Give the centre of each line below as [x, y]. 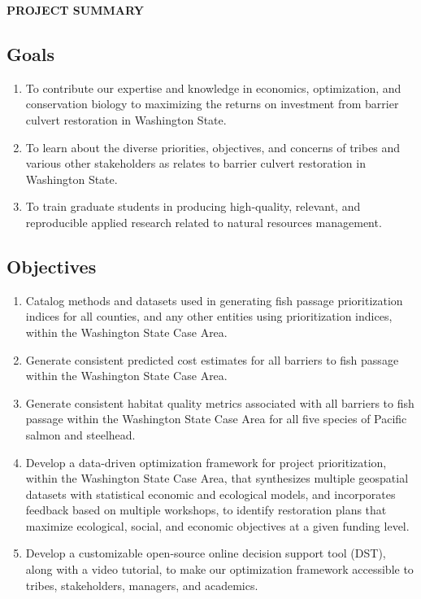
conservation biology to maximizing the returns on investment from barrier [212, 104]
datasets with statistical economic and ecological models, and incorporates [210, 494]
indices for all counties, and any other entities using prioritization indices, [209, 316]
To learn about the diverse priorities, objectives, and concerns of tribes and [213, 147]
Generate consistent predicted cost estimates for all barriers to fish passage [212, 359]
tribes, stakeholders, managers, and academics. [142, 585]
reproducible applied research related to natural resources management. [204, 222]
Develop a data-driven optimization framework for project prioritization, [206, 462]
